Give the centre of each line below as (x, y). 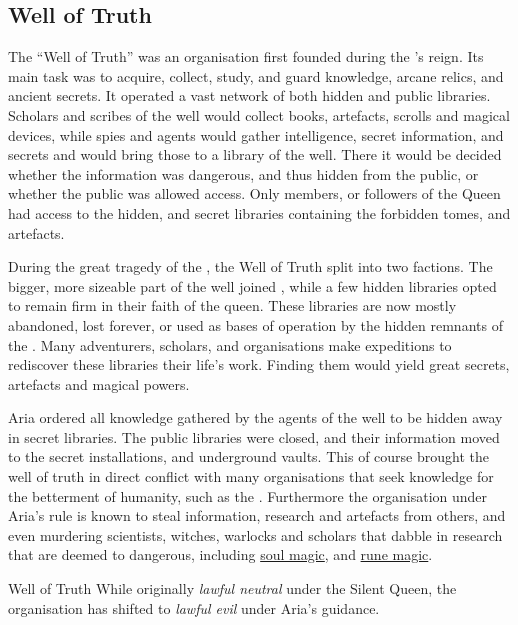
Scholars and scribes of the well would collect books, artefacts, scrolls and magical (259, 114)
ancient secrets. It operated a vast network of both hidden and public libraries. (249, 95)
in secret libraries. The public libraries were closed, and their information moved (254, 436)
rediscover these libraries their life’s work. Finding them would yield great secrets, (259, 364)
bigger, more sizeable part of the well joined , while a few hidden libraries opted (252, 285)
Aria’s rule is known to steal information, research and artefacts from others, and (257, 515)
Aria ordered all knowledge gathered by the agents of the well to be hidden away (255, 417)
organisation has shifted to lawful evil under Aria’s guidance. (194, 607)
